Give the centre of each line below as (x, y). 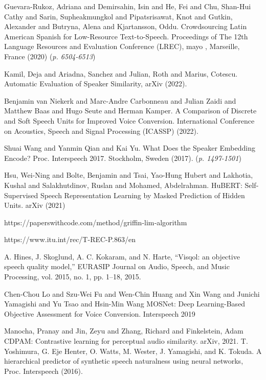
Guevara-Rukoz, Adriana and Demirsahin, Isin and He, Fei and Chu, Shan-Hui (128, 6)
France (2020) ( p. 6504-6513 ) (50, 56)
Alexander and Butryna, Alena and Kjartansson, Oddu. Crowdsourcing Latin (126, 26)
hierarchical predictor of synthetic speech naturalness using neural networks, (124, 361)
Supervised (21, 195)
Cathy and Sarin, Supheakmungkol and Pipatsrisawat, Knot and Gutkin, (118, 16)
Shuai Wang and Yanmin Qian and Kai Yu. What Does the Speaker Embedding (130, 148)
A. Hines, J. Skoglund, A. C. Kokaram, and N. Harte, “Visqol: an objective (122, 256)
